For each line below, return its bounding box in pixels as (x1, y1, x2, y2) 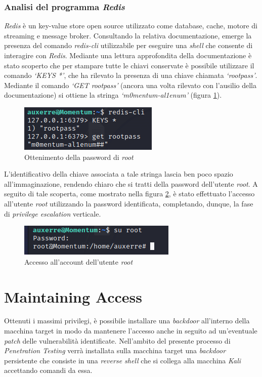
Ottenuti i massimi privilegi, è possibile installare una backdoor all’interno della (4, 315, 250, 326)
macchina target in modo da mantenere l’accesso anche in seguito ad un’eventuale (4, 325, 257, 336)
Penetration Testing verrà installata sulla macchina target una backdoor (4, 345, 226, 356)
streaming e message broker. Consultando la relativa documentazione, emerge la (4, 30, 252, 40)
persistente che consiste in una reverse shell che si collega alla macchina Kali (4, 355, 241, 365)
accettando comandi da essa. (4, 365, 93, 375)
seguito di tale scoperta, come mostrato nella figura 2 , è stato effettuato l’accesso (4, 188, 255, 199)
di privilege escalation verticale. (4, 208, 101, 219)
